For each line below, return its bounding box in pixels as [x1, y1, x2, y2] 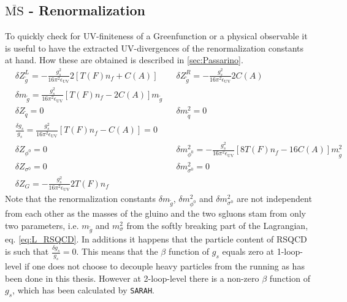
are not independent [236, 192, 312, 205]
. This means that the [76, 245, 158, 258]
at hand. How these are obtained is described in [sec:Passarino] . [5, 53, 243, 66]
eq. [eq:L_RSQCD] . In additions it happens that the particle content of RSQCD [5, 233, 307, 246]
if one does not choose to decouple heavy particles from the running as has [24, 260, 305, 272]
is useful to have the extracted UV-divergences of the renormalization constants [5, 41, 304, 54]
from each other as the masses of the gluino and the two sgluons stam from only [5, 207, 306, 220]
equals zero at [222, 245, 274, 258]
